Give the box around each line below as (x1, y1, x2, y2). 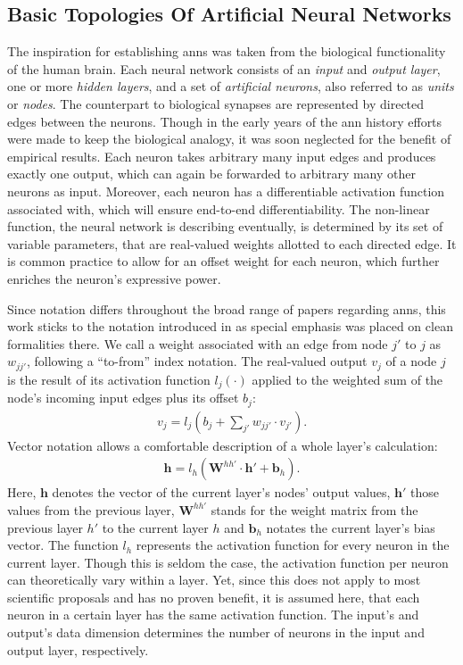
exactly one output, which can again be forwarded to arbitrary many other (7, 164, 416, 183)
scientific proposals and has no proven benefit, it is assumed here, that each (7, 587, 420, 606)
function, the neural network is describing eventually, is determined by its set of (7, 217, 443, 236)
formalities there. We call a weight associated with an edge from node (7, 334, 388, 353)
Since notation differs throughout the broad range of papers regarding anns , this (7, 299, 446, 318)
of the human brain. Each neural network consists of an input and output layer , (7, 59, 441, 78)
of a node (385, 352, 437, 370)
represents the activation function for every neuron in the (136, 536, 450, 554)
